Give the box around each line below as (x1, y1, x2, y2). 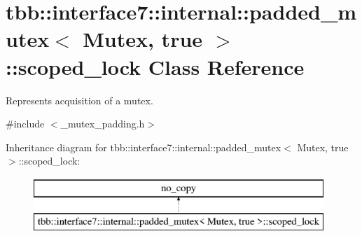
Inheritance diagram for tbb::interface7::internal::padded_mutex (6, 139, 281, 154)
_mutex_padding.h (60, 116, 145, 131)
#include (6, 116, 45, 131)
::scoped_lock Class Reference (6, 52, 305, 81)
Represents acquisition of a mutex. (6, 92, 153, 107)
